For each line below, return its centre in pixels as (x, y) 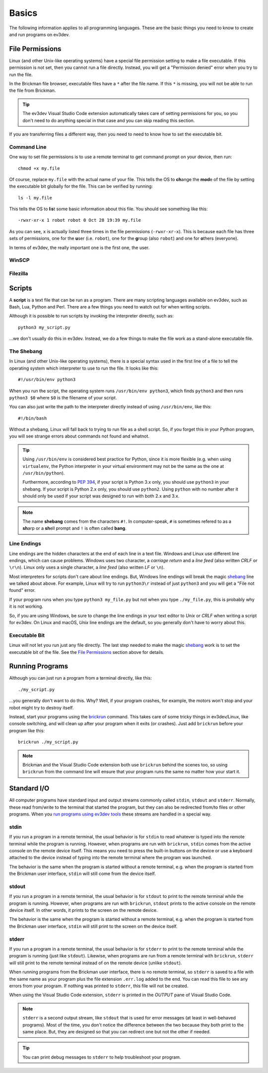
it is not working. (26, 606)
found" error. (22, 590)
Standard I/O (29, 789)
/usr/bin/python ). (44, 473)
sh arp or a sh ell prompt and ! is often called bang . (74, 528)
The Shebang (26, 351)
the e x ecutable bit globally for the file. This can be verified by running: (81, 187)
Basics (23, 13)
